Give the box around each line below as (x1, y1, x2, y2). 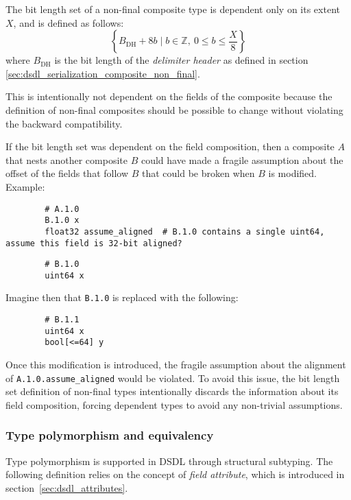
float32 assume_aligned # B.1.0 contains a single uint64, (45, 226, 325, 237)
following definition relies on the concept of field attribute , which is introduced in (5, 467, 345, 481)
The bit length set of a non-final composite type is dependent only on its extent (5, 2, 340, 16)
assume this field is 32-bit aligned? (5, 238, 182, 248)
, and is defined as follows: (13, 15, 124, 29)
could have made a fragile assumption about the (141, 152, 343, 167)
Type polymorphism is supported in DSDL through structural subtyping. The (5, 453, 333, 468)
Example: (5, 179, 45, 193)
